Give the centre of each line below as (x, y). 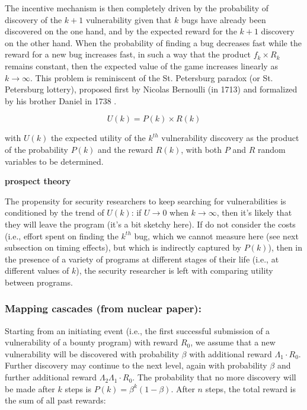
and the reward (126, 149)
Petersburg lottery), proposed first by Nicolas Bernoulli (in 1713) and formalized (151, 89)
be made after (30, 388)
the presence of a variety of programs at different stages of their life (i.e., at (142, 259)
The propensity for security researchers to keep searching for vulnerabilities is (145, 201)
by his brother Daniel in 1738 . (61, 100)
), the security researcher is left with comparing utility (175, 270)
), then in (285, 247)
